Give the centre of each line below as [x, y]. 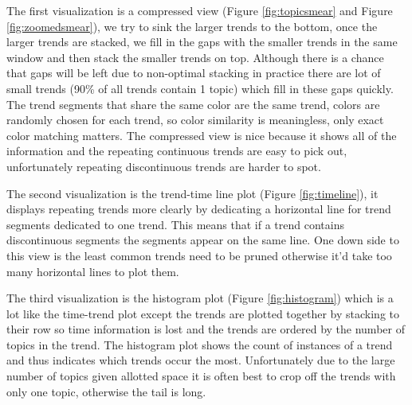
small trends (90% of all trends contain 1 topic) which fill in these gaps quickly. [200, 88]
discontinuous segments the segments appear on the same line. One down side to [203, 240]
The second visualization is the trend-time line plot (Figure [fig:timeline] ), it [192, 193]
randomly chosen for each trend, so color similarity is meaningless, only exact [195, 120]
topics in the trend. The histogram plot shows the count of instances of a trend [200, 344]
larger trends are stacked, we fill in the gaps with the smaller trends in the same [202, 42]
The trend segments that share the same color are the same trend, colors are [193, 104]
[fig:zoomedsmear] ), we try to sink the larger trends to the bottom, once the [192, 26]
